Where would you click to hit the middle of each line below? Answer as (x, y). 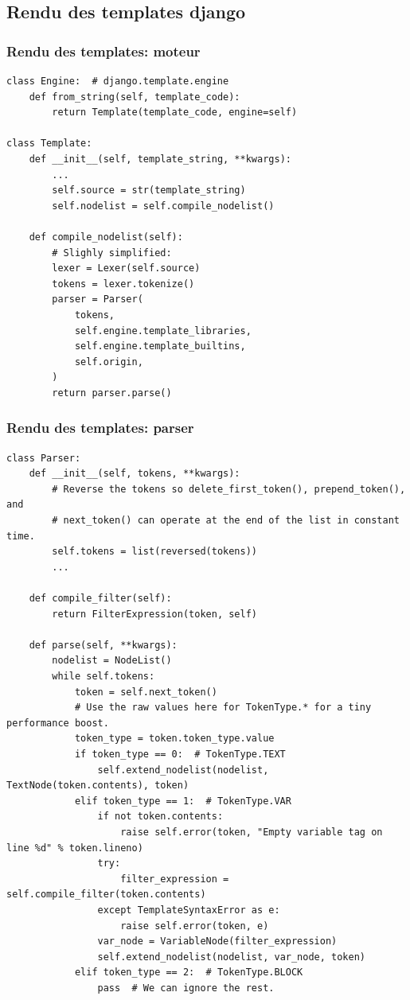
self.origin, (109, 362)
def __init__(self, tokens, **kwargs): (135, 474)
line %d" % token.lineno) (75, 848)
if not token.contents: (160, 817)
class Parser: (44, 458)
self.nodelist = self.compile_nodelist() (163, 206)
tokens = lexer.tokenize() (123, 284)
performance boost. (58, 723)
